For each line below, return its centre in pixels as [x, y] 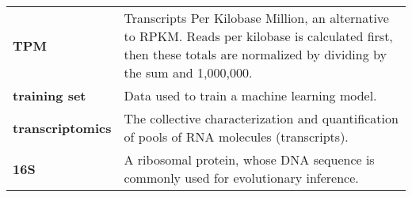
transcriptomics [62, 127]
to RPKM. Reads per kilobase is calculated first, [258, 36]
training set [50, 95]
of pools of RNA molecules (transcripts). [236, 136]
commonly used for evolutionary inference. [241, 178]
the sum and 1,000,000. [188, 72]
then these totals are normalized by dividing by [255, 54]
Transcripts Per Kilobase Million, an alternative [256, 18]
